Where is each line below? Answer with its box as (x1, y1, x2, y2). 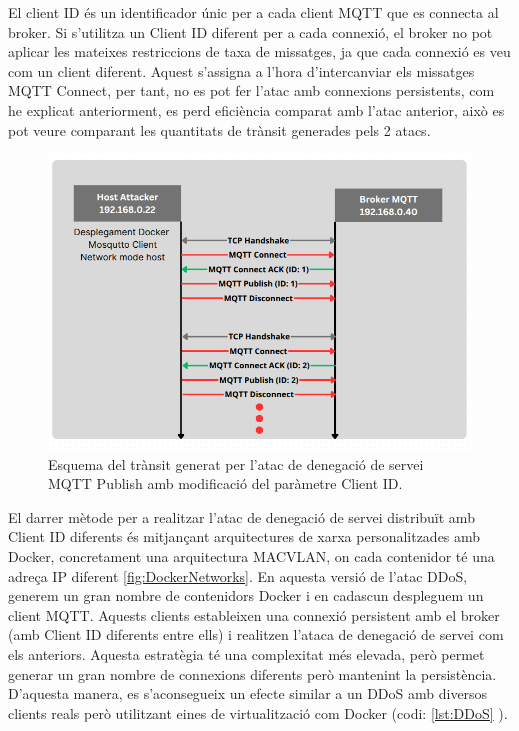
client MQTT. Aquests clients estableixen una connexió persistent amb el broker (8, 604, 500, 625)
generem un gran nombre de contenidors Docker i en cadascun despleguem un (8, 585, 484, 606)
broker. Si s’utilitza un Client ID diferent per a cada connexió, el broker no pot (8, 21, 493, 42)
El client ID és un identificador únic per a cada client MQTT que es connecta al (8, 2, 499, 22)
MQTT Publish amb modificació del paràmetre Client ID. (48, 473, 403, 494)
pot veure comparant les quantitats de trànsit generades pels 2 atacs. (8, 119, 431, 140)
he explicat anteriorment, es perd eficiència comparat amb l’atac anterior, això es (8, 99, 505, 120)
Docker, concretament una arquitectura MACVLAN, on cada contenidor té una (8, 546, 495, 567)
